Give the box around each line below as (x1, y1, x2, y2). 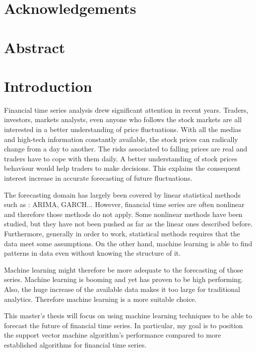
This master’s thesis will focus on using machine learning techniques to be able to (4, 310, 252, 321)
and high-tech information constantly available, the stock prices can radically (4, 134, 238, 144)
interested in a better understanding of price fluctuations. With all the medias (4, 124, 242, 135)
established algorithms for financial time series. (4, 339, 147, 350)
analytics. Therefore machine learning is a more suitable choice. (4, 293, 197, 304)
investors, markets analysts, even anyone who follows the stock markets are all (4, 114, 242, 125)
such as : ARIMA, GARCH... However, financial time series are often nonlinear (4, 199, 245, 210)
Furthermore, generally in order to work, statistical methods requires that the (4, 228, 240, 238)
